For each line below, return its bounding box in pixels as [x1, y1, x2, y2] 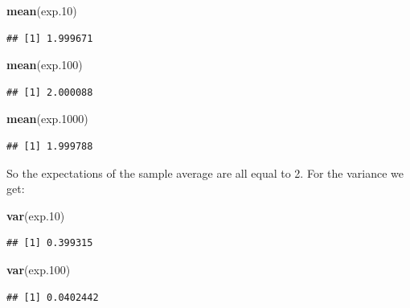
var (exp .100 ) [6, 261, 71, 277]
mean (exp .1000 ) [6, 110, 88, 127]
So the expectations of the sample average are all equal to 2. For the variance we [6, 164, 404, 181]
